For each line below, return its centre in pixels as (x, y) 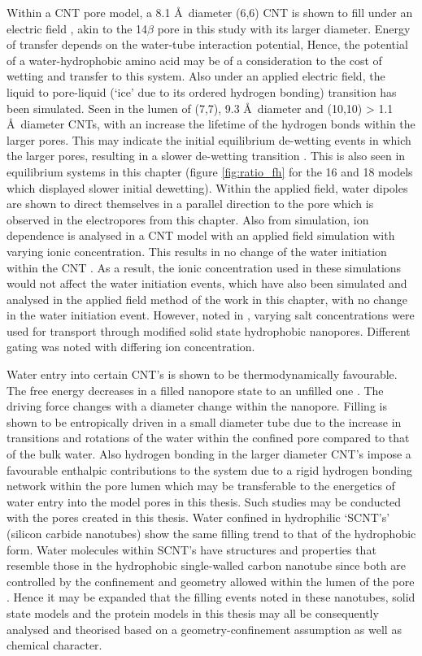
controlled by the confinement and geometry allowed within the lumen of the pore (211, 581)
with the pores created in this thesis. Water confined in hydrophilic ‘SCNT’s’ (198, 517)
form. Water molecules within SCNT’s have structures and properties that (191, 549)
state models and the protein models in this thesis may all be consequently (193, 613)
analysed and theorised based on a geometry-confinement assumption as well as (204, 629)
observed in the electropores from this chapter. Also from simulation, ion (188, 219)
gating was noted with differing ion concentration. (131, 347)
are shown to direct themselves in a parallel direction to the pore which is (190, 204)
